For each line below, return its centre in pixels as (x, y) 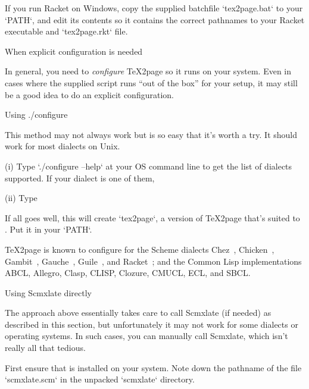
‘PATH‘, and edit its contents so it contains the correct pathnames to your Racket (155, 19)
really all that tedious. (45, 348)
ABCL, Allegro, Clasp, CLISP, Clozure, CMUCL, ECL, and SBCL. (128, 273)
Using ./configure (36, 114)
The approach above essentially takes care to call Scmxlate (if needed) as (138, 313)
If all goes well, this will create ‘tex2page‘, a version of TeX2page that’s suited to (152, 217)
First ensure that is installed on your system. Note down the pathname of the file (153, 367)
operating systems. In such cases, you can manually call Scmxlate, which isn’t (146, 336)
